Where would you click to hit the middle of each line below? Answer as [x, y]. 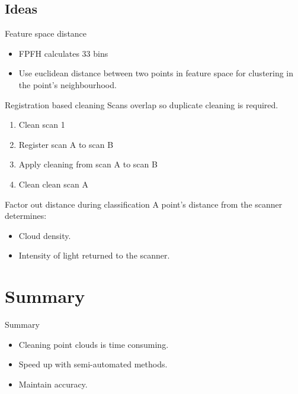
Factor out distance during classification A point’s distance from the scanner [144, 204]
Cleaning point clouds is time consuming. [94, 344]
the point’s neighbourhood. [68, 84]
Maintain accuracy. [53, 384]
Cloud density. [45, 235]
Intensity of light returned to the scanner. [94, 255]
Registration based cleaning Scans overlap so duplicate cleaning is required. [142, 104]
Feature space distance [46, 33]
